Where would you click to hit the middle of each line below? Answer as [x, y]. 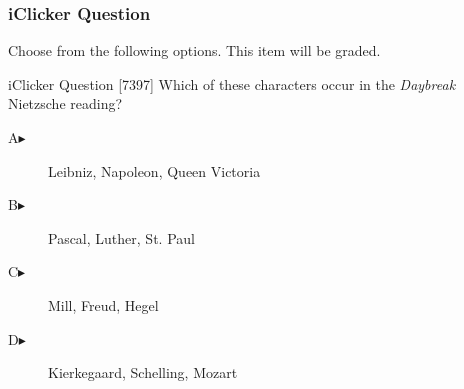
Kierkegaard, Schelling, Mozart [143, 372]
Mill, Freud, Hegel [103, 304]
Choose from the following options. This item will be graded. [194, 50]
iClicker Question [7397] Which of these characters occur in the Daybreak [232, 83]
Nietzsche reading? [65, 103]
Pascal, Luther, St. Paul [121, 237]
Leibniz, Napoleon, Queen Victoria [154, 170]
